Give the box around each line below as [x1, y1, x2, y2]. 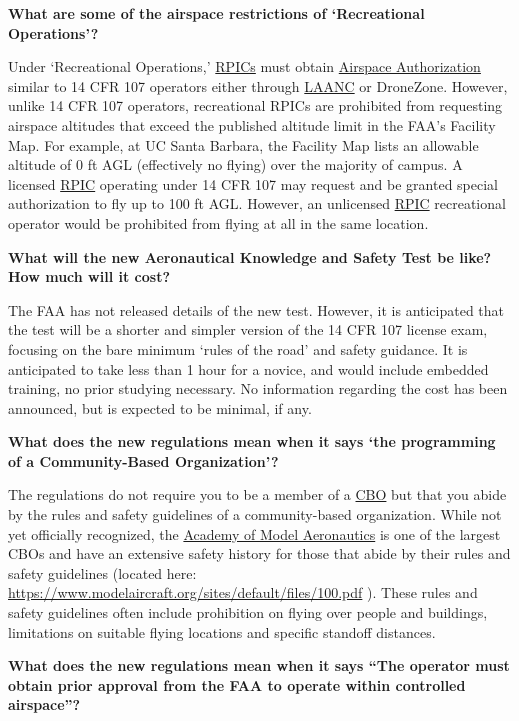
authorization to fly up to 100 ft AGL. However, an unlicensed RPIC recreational [8, 193, 506, 214]
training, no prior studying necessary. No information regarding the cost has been [8, 378, 508, 399]
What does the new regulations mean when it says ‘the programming [8, 431, 496, 452]
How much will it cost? [8, 266, 171, 287]
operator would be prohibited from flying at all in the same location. [8, 212, 429, 233]
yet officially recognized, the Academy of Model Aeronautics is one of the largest [8, 523, 501, 544]
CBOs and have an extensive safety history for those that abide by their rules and [8, 543, 511, 564]
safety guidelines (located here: [8, 562, 197, 583]
